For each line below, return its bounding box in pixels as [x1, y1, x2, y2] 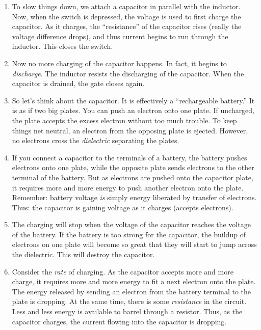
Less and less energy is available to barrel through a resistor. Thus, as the [12, 306, 243, 317]
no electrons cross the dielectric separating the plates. [12, 135, 179, 146]
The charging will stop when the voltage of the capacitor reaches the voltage [12, 219, 251, 230]
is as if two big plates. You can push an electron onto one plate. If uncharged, [12, 105, 255, 116]
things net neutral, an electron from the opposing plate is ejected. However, [12, 125, 248, 135]
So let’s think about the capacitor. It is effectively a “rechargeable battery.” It [12, 95, 255, 105]
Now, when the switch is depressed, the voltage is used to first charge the [12, 11, 241, 21]
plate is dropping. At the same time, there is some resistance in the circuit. [12, 296, 247, 307]
